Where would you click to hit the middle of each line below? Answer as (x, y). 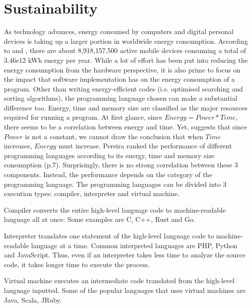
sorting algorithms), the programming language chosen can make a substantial (121, 98)
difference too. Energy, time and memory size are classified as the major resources (126, 107)
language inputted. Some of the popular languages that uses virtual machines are (125, 290)
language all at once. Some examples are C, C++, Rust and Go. (100, 219)
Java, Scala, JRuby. (33, 299)
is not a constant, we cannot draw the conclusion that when (114, 136)
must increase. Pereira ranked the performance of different (145, 146)
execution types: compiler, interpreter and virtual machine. (92, 193)
